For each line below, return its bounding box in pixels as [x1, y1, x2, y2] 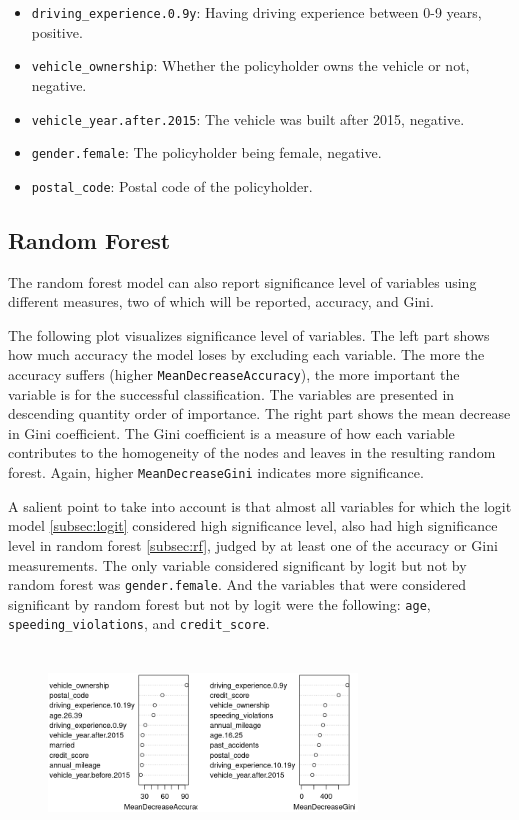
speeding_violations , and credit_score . [8, 613, 270, 634]
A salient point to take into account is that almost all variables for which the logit [8, 495, 512, 516]
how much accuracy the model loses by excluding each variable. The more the [8, 344, 485, 365]
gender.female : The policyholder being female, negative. [31, 142, 382, 163]
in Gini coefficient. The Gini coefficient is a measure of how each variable [8, 422, 455, 443]
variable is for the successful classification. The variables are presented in [8, 383, 455, 404]
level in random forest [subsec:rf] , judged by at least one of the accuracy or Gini [8, 534, 498, 555]
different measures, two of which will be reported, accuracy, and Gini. [8, 291, 434, 312]
